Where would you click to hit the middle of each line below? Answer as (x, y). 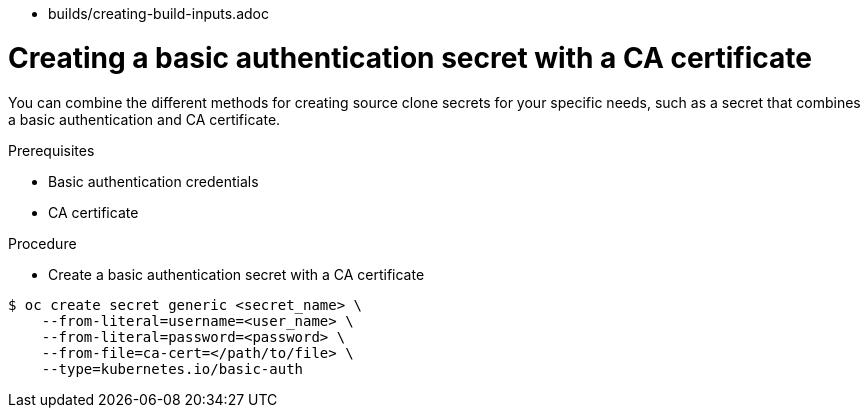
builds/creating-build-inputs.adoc (158, 13)
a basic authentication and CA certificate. (144, 119)
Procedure (42, 243)
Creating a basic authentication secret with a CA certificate (410, 57)
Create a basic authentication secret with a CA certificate (236, 274)
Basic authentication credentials (153, 181)
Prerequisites (51, 150)
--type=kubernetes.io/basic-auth (172, 368)
